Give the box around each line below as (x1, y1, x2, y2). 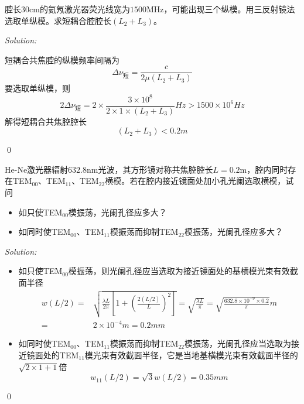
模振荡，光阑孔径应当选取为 (184, 337, 291, 350)
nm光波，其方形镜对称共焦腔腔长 (87, 163, 213, 175)
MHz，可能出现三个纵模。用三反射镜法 (146, 3, 295, 15)
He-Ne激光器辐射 (5, 163, 69, 175)
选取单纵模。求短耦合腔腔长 (5, 14, 111, 26)
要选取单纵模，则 (5, 82, 70, 94)
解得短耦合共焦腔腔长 (5, 115, 87, 127)
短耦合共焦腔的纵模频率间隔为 (5, 53, 119, 66)
